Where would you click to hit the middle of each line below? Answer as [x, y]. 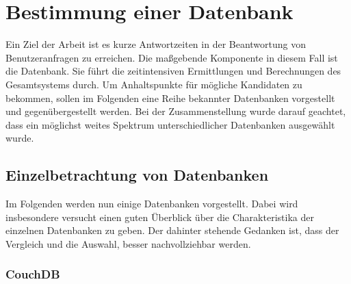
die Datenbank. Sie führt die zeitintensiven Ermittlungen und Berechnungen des [173, 71]
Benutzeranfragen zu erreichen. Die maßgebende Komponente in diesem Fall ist [172, 57]
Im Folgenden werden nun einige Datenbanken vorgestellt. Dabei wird [152, 204]
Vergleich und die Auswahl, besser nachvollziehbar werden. [128, 243]
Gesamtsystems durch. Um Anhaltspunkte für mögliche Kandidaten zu [154, 84]
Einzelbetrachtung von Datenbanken [137, 175]
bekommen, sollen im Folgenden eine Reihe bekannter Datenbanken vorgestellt [170, 98]
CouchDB [33, 274]
